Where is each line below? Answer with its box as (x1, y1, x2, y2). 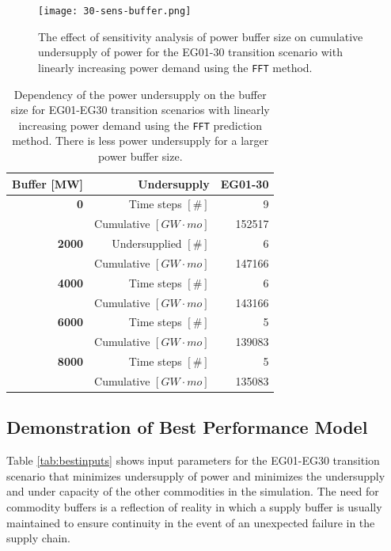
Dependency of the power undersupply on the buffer (13, 85, 267, 102)
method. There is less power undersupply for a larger (12, 132, 269, 149)
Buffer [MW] (12, 175, 84, 192)
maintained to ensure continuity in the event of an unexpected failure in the (6, 514, 375, 530)
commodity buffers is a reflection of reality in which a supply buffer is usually (6, 499, 382, 515)
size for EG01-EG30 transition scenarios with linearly (10, 101, 270, 118)
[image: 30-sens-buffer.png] (38, 6, 192, 17)
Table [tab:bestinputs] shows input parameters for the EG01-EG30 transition (6, 452, 380, 469)
